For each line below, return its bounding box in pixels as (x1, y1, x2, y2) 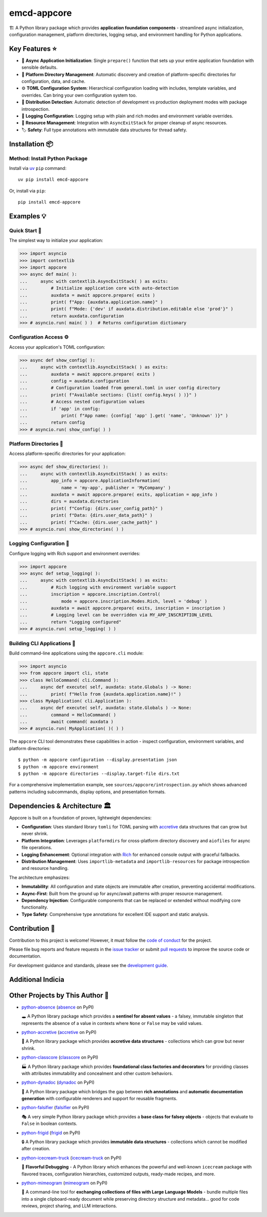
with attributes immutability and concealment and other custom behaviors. (21, 1070, 173, 1076)
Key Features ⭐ (9, 45, 57, 53)
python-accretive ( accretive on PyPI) (21, 1029, 97, 1035)
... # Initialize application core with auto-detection (19, 285, 179, 291)
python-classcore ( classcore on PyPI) (21, 1055, 98, 1061)
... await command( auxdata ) (19, 719, 114, 725)
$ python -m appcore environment (18, 764, 99, 769)
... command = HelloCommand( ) (19, 712, 116, 717)
